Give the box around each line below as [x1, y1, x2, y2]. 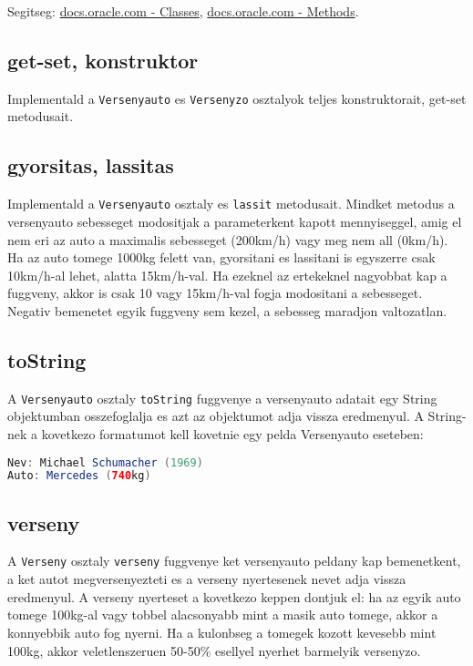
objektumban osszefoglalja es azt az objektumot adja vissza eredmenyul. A [7, 406, 424, 425]
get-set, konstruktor [7, 46, 199, 74]
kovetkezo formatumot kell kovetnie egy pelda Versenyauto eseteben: [41, 424, 424, 443]
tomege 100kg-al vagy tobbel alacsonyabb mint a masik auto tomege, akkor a [7, 605, 438, 624]
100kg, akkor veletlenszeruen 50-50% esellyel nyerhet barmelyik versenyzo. [7, 640, 421, 660]
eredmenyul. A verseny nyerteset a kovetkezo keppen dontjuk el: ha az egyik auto [7, 587, 461, 606]
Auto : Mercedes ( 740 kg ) [7, 469, 151, 483]
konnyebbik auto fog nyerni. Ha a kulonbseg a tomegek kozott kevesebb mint [7, 622, 437, 641]
